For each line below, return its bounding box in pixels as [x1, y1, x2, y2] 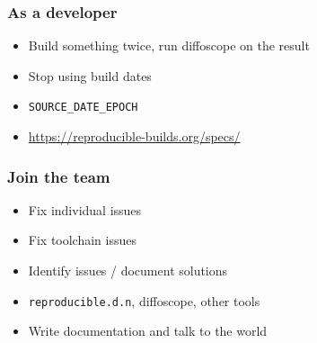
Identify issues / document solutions [28, 261, 228, 280]
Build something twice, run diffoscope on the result [28, 36, 310, 55]
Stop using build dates [28, 66, 152, 85]
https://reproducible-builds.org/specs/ [28, 127, 241, 146]
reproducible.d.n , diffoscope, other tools [28, 291, 260, 310]
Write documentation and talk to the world [28, 321, 268, 340]
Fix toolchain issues [28, 230, 137, 249]
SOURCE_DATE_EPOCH [28, 101, 138, 114]
